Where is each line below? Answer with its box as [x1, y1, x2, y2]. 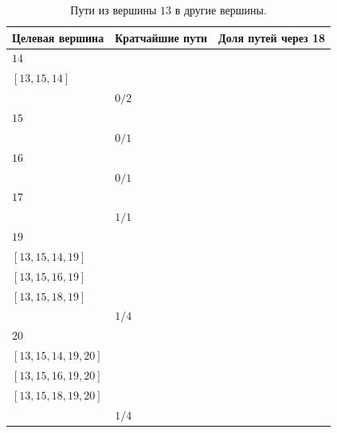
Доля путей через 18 [218, 29, 326, 45]
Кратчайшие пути [115, 29, 208, 45]
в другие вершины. [174, 2, 267, 18]
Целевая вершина [12, 29, 104, 45]
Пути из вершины [70, 2, 157, 18]
